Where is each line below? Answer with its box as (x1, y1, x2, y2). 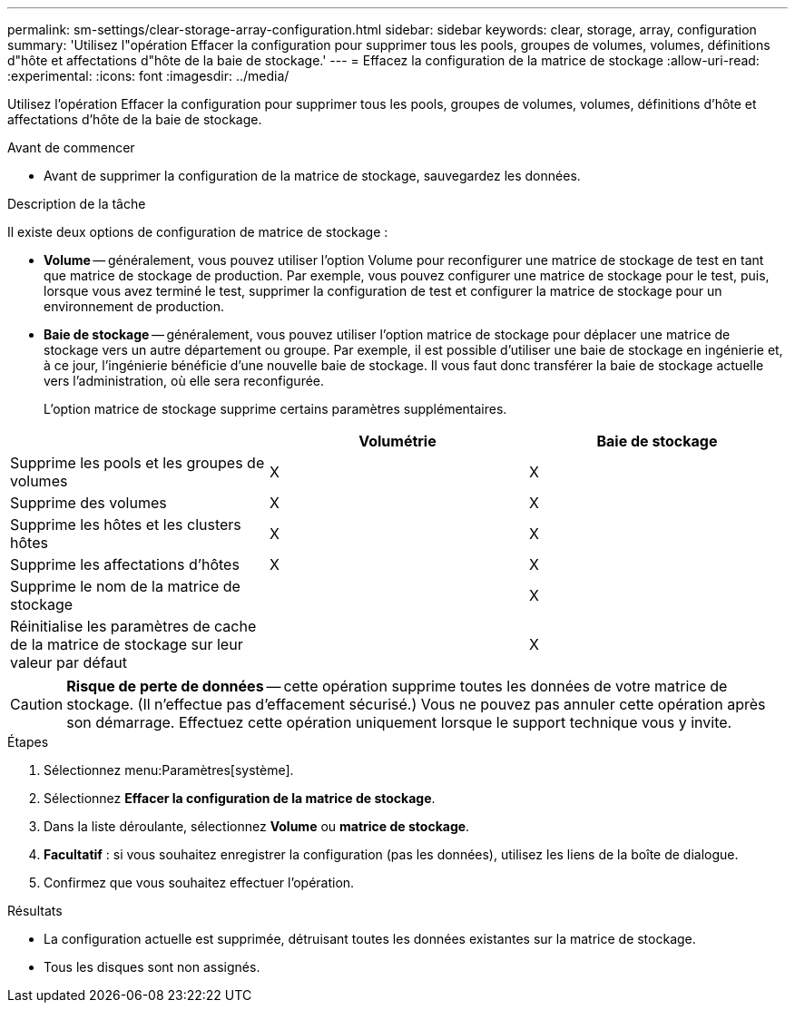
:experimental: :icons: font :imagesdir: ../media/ (7, 68, 290, 83)
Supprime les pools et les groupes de (10, 454, 265, 472)
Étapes (7, 734, 49, 750)
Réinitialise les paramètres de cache (10, 617, 257, 635)
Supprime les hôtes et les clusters (10, 515, 241, 534)
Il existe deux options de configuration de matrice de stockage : (7, 224, 388, 240)
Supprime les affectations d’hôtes (10, 555, 240, 574)
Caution (10, 695, 64, 713)
